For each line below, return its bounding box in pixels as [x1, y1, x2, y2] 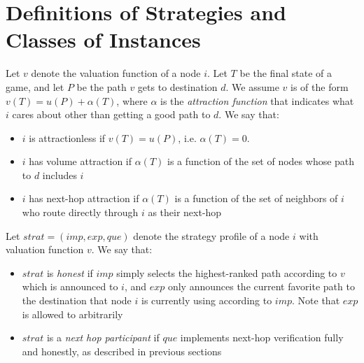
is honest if [46, 265, 93, 280]
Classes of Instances [6, 25, 201, 54]
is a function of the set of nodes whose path [167, 154, 355, 169]
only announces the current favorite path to [167, 279, 355, 294]
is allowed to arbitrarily [22, 306, 123, 321]
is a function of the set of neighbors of [174, 191, 338, 206]
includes [42, 167, 77, 182]
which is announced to [22, 279, 118, 294]
